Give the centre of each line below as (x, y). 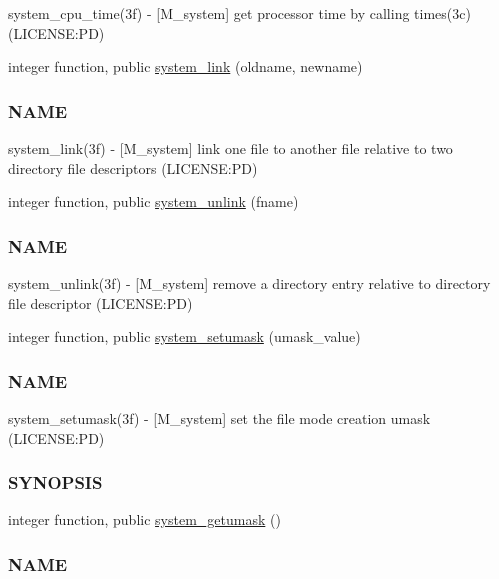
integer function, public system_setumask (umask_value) (184, 336)
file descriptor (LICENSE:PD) (100, 302)
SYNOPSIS (55, 482)
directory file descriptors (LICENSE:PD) (133, 167)
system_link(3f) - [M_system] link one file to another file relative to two (230, 148)
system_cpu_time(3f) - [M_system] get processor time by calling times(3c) (239, 13)
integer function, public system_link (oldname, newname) (185, 66)
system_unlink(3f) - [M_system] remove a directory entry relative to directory (249, 283)
